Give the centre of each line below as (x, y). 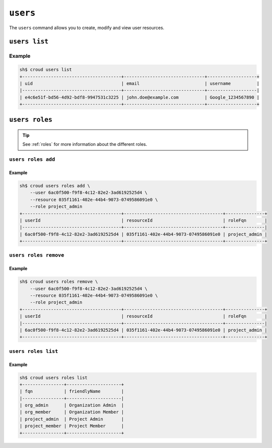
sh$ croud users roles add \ (55, 186)
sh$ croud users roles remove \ (59, 282)
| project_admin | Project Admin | (72, 419)
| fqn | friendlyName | (72, 391)
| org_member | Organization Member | (72, 412)
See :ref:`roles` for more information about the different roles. (85, 144)
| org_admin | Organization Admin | (72, 405)
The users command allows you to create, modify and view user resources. (87, 28)
